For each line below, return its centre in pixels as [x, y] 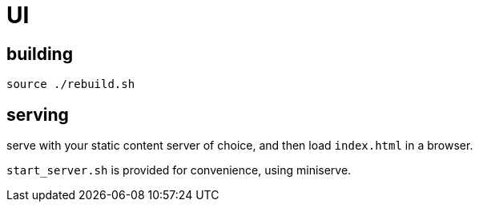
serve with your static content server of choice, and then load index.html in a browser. [240, 146]
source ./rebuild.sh [71, 84]
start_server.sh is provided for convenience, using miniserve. [179, 170]
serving [38, 114]
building [40, 54]
